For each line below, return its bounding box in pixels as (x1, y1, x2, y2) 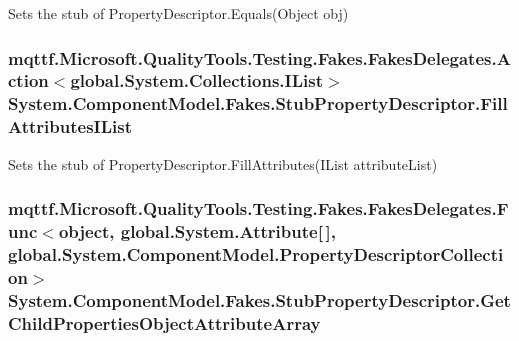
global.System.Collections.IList (70, 68, 323, 93)
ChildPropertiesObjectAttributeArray (8, 310, 321, 335)
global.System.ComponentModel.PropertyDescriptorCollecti (8, 241, 504, 266)
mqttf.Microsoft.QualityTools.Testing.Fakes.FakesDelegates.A (8, 45, 511, 70)
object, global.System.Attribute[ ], (58, 219, 337, 244)
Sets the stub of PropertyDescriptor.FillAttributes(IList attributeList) (8, 153, 438, 174)
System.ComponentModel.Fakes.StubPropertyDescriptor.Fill (8, 91, 508, 116)
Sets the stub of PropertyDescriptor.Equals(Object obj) (8, 3, 349, 23)
